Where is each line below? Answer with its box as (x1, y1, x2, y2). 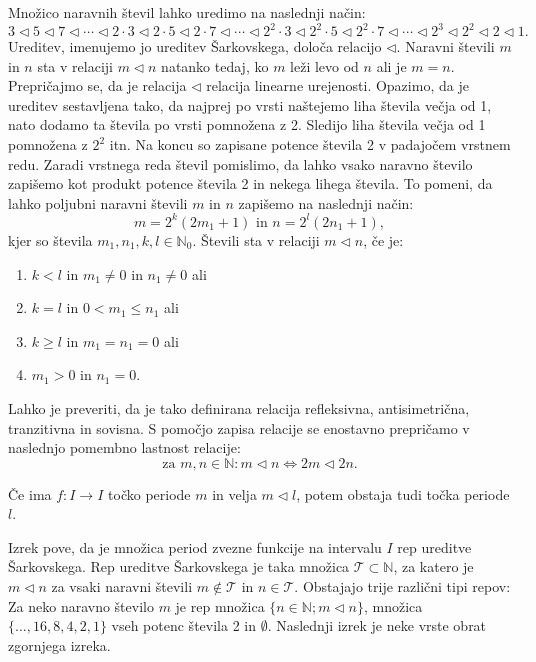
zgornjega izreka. (8, 634, 111, 655)
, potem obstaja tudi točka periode (296, 483, 510, 504)
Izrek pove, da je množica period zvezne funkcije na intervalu (8, 536, 382, 557)
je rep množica (175, 595, 265, 616)
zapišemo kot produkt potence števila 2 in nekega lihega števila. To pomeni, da (8, 173, 493, 194)
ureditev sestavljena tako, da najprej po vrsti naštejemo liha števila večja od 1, (8, 94, 492, 115)
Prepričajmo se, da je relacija (8, 75, 187, 96)
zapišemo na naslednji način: (238, 192, 414, 213)
